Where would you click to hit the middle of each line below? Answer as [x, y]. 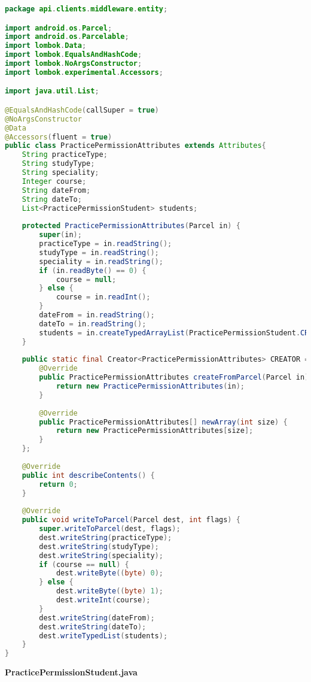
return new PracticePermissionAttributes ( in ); [150, 387]
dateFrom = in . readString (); [97, 315]
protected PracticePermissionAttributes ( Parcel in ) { [131, 226]
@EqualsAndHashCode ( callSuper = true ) [82, 110]
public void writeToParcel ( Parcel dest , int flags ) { [131, 520]
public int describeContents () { [88, 475]
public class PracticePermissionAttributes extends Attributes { [135, 146]
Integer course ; [54, 181]
